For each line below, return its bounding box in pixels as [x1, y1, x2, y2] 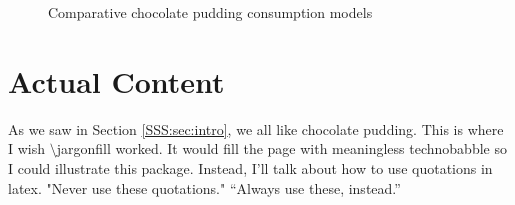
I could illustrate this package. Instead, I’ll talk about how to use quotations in [8, 157, 493, 178]
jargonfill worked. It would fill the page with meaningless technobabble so [56, 138, 507, 159]
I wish [8, 138, 46, 159]
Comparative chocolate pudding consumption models [48, 2, 373, 22]
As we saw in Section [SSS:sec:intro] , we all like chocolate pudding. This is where [8, 118, 504, 139]
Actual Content [8, 60, 225, 101]
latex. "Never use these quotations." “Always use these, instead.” [8, 177, 401, 198]
